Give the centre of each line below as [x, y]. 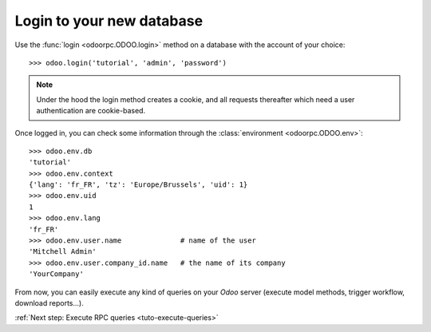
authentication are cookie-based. [91, 111]
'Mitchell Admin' [63, 252]
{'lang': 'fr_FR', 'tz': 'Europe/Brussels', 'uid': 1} [138, 185]
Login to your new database [109, 21]
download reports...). [49, 302]
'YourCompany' [56, 274]
